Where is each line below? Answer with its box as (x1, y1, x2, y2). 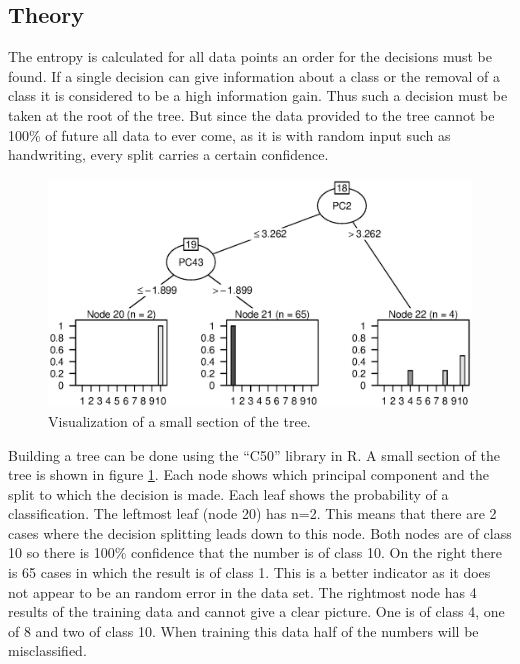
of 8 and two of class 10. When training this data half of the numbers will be (8, 620, 479, 641)
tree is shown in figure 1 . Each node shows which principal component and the (8, 464, 489, 485)
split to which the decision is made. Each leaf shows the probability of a (8, 483, 449, 504)
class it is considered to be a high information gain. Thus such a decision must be (8, 85, 508, 106)
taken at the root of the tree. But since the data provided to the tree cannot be (8, 104, 495, 125)
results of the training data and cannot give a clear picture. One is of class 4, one (8, 601, 505, 622)
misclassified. (8, 640, 87, 661)
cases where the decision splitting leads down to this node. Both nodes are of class (8, 522, 512, 543)
